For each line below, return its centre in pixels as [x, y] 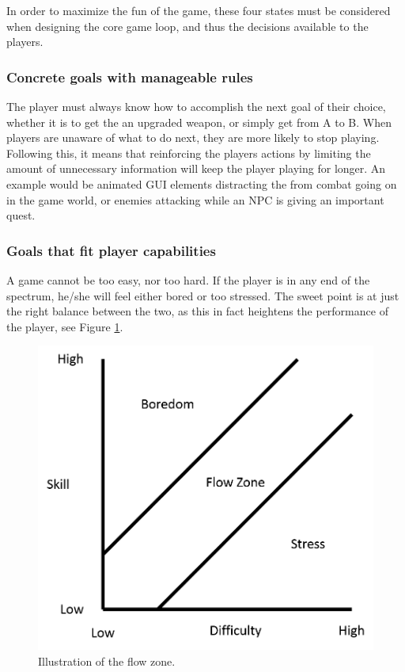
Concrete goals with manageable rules [130, 76]
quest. [21, 215]
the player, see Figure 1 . [65, 326]
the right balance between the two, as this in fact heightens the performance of [197, 311]
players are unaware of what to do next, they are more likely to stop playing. [193, 137]
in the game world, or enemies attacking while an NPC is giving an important [195, 199]
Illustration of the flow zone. [107, 661]
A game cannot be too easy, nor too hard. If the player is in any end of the [188, 279]
